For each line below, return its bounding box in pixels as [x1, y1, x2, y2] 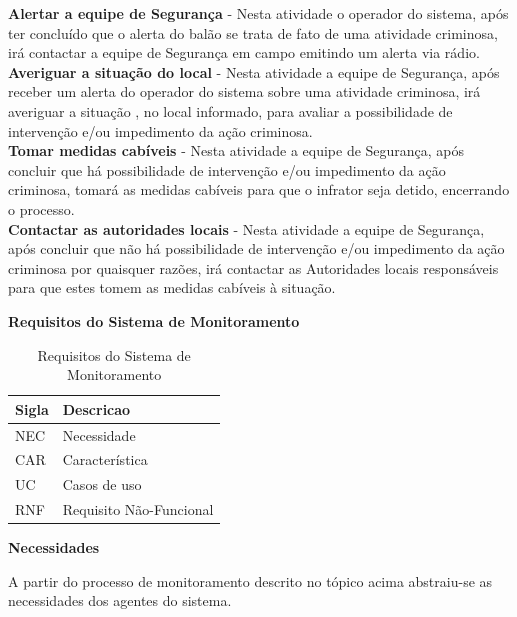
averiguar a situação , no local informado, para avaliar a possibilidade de [8, 100, 453, 121]
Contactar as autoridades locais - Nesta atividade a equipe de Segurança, [8, 218, 485, 239]
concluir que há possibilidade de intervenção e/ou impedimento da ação [8, 159, 446, 180]
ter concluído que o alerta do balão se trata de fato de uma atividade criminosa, [8, 22, 498, 43]
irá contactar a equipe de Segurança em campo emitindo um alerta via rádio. [8, 42, 480, 63]
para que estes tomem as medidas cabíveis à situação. [8, 277, 336, 298]
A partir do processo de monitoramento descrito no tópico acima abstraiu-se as [8, 570, 493, 591]
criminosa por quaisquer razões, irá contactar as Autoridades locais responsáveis [8, 257, 499, 278]
